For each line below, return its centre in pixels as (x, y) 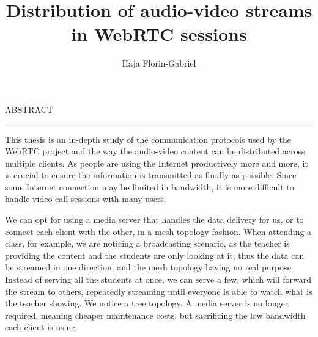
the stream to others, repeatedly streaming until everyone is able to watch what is (159, 291)
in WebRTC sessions (159, 34)
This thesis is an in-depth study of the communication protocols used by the (148, 139)
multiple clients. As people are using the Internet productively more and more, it (157, 163)
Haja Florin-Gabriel (159, 63)
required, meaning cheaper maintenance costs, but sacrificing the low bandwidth (155, 315)
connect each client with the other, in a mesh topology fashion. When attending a (158, 231)
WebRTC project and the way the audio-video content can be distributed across (155, 151)
